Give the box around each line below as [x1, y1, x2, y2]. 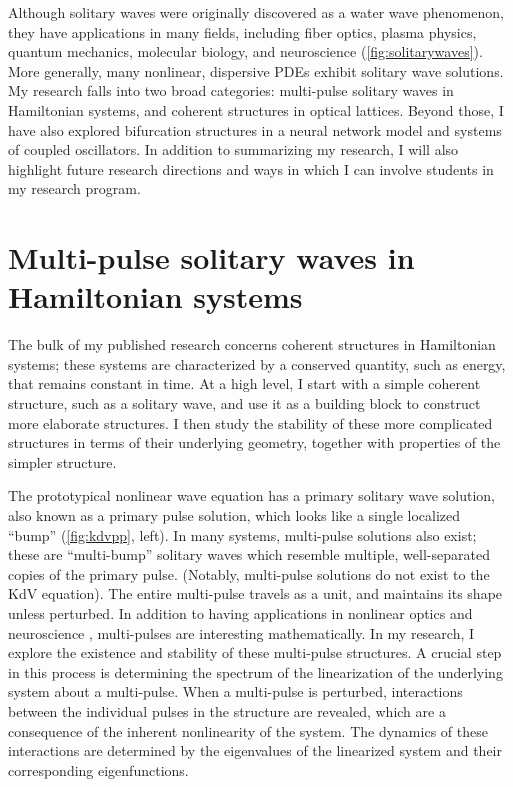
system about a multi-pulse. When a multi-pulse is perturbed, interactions [8, 681, 463, 702]
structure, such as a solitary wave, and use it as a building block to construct [8, 393, 481, 414]
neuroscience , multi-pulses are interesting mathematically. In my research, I [8, 622, 475, 643]
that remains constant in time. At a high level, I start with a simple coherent [8, 373, 481, 394]
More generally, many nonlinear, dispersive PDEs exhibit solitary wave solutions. [8, 60, 504, 81]
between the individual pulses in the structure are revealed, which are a [8, 700, 446, 721]
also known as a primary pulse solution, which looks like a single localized [8, 505, 461, 525]
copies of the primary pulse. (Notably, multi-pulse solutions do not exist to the [8, 563, 490, 584]
